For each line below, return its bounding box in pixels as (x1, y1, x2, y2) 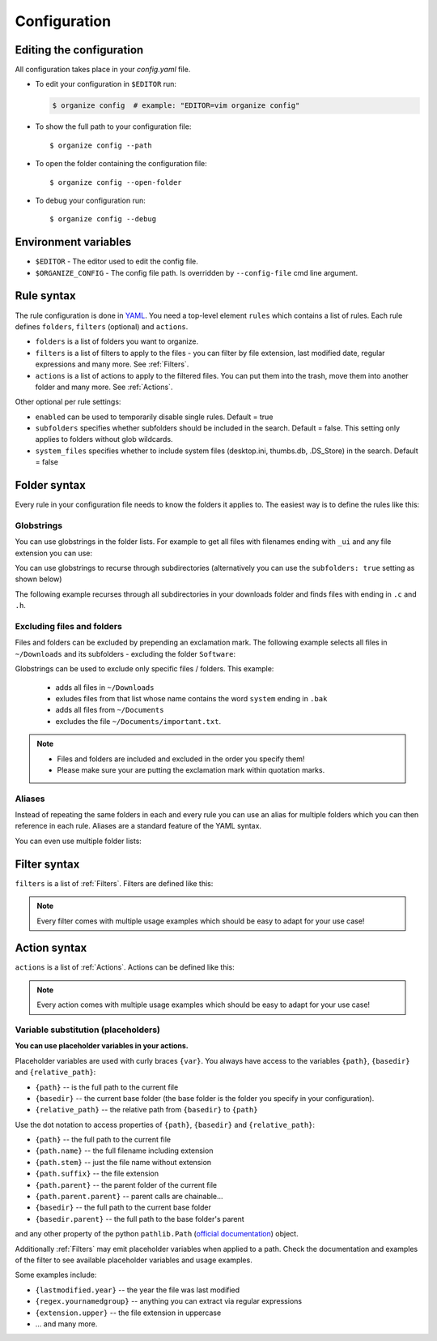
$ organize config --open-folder (49, 178, 182, 186)
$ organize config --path (49, 140, 153, 150)
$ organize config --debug (49, 215, 157, 224)
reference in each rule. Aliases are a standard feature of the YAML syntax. (15, 821, 262, 831)
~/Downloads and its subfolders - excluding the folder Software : (15, 649, 236, 658)
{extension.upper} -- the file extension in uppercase (35, 1308, 222, 1317)
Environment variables (15, 235, 132, 249)
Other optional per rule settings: (15, 397, 121, 407)
